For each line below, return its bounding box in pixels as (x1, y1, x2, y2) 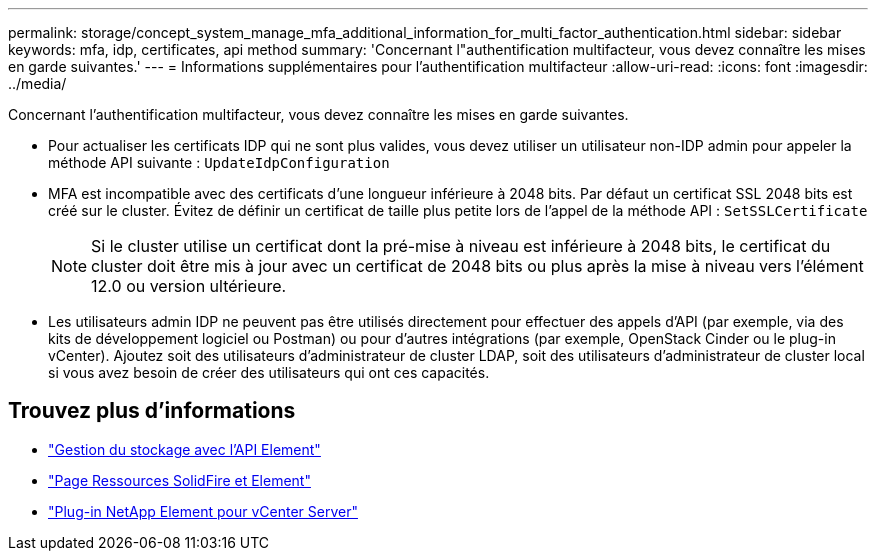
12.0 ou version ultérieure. (91, 276, 287, 296)
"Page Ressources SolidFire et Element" (48, 471, 311, 489)
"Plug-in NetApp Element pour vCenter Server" (48, 502, 358, 520)
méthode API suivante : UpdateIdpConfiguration (48, 154, 390, 171)
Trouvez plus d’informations (8, 398, 296, 424)
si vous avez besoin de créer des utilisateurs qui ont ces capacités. (48, 364, 490, 381)
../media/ (8, 75, 67, 92)
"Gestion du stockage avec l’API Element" (48, 440, 321, 458)
